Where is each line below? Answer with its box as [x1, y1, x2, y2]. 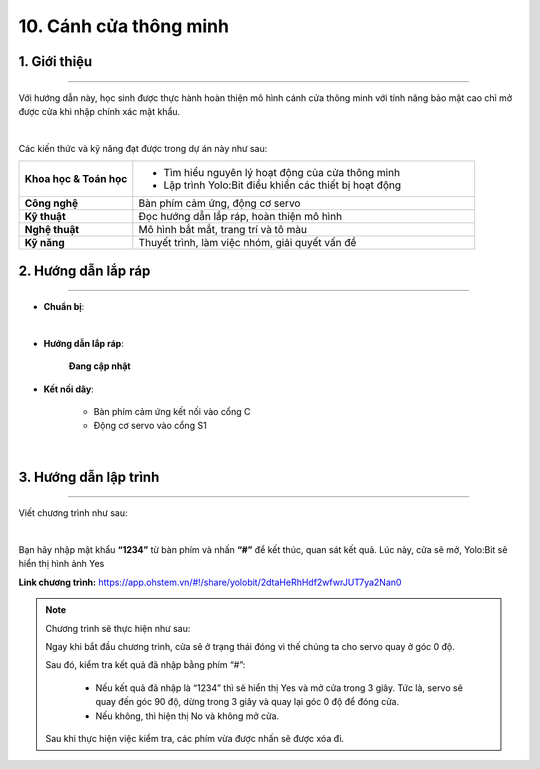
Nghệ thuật [24, 223, 80, 237]
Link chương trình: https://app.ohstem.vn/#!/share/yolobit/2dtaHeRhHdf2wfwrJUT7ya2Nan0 [18, 576, 402, 588]
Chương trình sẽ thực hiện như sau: [45, 622, 191, 634]
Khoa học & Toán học [24, 172, 128, 186]
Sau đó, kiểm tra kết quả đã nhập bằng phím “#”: [45, 659, 246, 671]
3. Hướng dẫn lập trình [18, 468, 160, 485]
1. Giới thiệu [18, 53, 93, 70]
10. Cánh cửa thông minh [18, 15, 230, 37]
